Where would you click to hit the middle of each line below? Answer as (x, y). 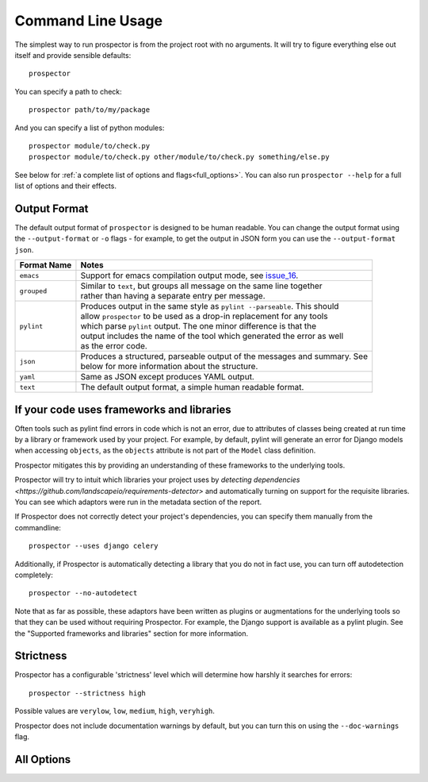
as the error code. (114, 346)
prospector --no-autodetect (83, 593)
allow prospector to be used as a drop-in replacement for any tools (204, 316)
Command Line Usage (88, 21)
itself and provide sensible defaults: (73, 55)
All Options (43, 759)
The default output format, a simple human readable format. (192, 387)
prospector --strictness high (88, 693)
